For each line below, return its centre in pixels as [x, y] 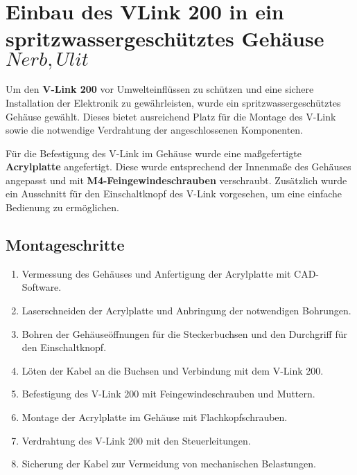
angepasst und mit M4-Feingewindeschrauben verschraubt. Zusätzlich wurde [176, 180]
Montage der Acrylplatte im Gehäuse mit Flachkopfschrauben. [155, 417]
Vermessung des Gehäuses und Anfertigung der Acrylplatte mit [156, 273]
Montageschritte [65, 245]
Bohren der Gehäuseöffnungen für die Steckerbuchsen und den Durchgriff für [184, 333]
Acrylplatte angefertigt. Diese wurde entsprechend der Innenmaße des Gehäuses [178, 167]
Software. [42, 287]
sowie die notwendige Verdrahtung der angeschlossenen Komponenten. [154, 130]
